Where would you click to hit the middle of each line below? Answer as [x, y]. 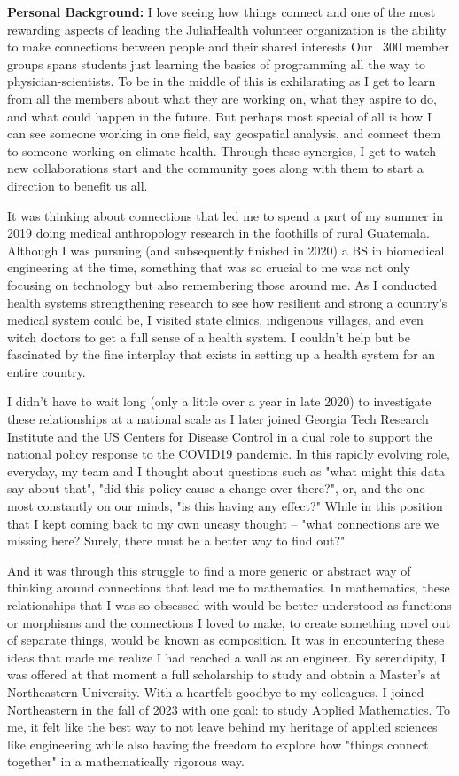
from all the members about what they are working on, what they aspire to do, [222, 98]
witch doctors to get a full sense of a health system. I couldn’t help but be [209, 337]
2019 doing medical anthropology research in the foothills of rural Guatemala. [218, 233]
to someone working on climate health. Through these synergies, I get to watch [222, 150]
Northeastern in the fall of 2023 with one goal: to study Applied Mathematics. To [229, 709]
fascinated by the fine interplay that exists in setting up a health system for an [222, 354]
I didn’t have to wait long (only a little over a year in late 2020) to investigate [219, 401]
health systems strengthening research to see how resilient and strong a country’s [227, 302]
